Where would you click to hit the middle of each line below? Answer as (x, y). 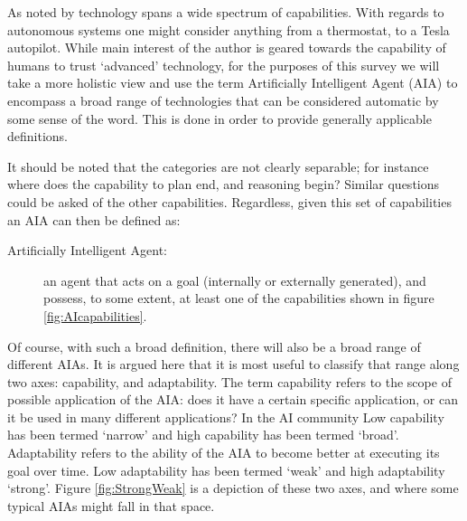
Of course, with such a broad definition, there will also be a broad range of (214, 346)
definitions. (37, 136)
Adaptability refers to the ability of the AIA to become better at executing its (224, 453)
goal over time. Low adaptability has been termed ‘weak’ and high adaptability (226, 470)
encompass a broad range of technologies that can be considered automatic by (223, 100)
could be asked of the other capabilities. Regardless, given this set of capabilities (229, 201)
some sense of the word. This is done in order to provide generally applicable (219, 118)
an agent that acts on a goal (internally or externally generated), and (235, 280)
